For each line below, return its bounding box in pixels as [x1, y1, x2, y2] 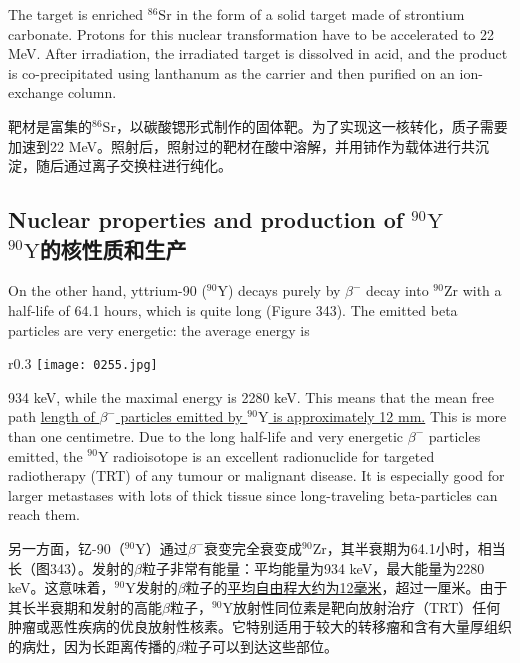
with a [462, 280, 502, 301]
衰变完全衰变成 [204, 537, 303, 558]
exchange [8, 82, 64, 103]
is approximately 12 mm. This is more [273, 406, 507, 427]
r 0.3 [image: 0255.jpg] [8, 353, 158, 374]
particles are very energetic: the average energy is [8, 319, 310, 340]
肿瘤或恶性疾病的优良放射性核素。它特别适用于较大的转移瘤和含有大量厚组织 [8, 616, 512, 637]
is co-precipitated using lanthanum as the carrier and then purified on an [8, 62, 455, 83]
